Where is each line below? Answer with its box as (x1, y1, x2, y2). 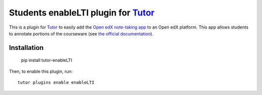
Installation (9, 44, 44, 52)
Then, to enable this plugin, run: (9, 68, 73, 74)
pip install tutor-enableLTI (21, 57, 72, 63)
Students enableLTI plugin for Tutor (9, 7, 155, 18)
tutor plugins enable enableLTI (17, 80, 95, 85)
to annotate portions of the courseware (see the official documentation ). (9, 31, 154, 36)
